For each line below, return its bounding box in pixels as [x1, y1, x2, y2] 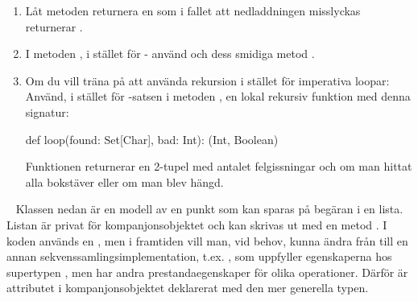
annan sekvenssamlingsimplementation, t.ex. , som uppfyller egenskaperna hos [6, 248, 392, 265]
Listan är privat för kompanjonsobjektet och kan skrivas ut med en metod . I [6, 216, 387, 233]
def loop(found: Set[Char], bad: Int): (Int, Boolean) [25, 130, 279, 147]
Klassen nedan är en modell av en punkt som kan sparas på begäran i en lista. [15, 200, 404, 217]
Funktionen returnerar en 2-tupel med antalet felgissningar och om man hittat [25, 158, 412, 175]
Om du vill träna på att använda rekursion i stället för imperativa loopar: [25, 72, 390, 89]
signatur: [25, 103, 69, 120]
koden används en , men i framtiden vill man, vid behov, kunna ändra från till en [6, 232, 408, 249]
